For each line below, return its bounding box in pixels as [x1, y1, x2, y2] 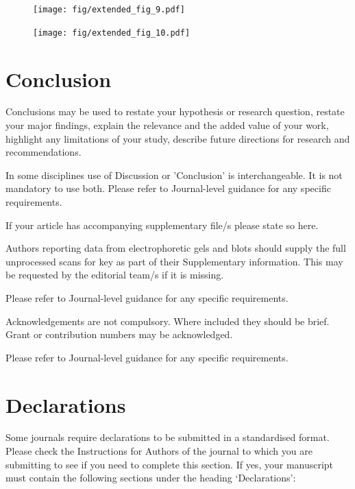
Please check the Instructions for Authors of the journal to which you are [5, 444, 313, 458]
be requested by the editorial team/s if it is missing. [5, 267, 224, 282]
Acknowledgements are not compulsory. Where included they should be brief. [5, 313, 330, 328]
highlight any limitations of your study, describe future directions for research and [5, 131, 350, 145]
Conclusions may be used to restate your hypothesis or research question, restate [5, 104, 345, 119]
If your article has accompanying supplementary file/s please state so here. [5, 217, 319, 232]
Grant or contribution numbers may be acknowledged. [5, 327, 233, 342]
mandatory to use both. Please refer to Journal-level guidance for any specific [5, 181, 331, 195]
